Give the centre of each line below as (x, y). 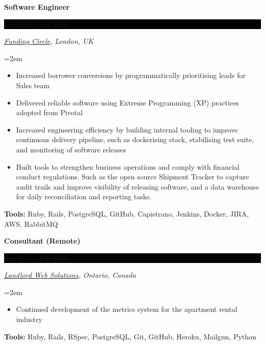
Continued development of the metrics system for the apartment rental (127, 309)
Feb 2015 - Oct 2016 (36, 24)
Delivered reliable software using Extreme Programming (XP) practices (127, 102)
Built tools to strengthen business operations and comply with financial (128, 166)
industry (29, 319)
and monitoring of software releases (71, 149)
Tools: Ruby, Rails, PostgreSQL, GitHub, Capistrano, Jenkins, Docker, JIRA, (127, 213)
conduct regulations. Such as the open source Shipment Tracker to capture (132, 177)
